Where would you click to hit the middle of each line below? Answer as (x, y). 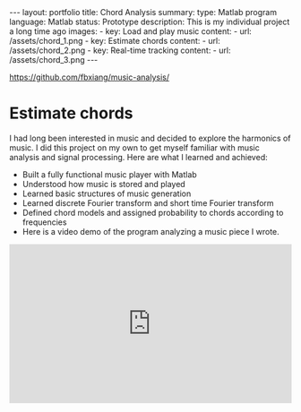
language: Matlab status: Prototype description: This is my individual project (150, 21)
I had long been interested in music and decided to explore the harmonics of (150, 138)
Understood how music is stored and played (103, 184)
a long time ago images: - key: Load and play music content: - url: (131, 31)
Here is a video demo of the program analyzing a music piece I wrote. (150, 231)
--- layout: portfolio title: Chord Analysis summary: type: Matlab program (143, 12)
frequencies (44, 222)
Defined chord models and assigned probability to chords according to (153, 212)
